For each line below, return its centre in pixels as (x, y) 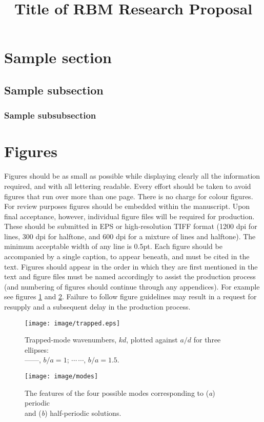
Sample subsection (54, 90)
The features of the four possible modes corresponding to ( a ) (120, 392)
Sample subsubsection (50, 115)
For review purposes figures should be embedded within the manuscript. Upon (127, 206)
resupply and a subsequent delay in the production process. (97, 307)
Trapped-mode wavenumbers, (71, 340)
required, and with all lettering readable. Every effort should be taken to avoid (128, 186)
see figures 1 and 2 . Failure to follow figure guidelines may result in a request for (130, 296)
